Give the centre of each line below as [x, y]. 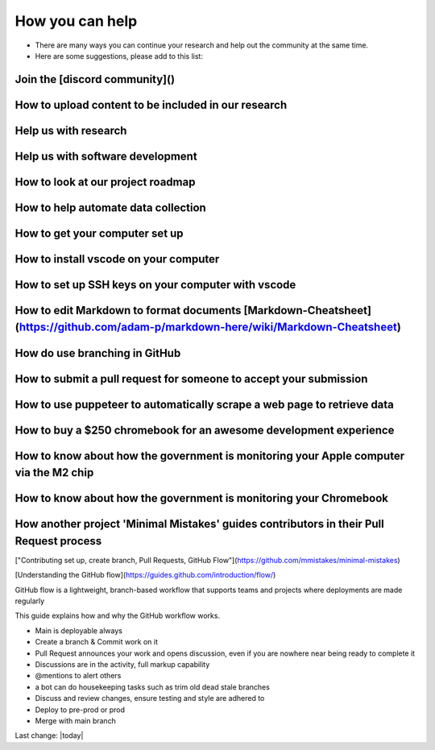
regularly [30, 601]
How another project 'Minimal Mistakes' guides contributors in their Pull [199, 524]
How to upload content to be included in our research [151, 105]
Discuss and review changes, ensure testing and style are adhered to [150, 698]
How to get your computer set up [99, 233]
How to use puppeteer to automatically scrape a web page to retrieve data [205, 404]
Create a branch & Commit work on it [97, 642]
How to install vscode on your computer [117, 259]
